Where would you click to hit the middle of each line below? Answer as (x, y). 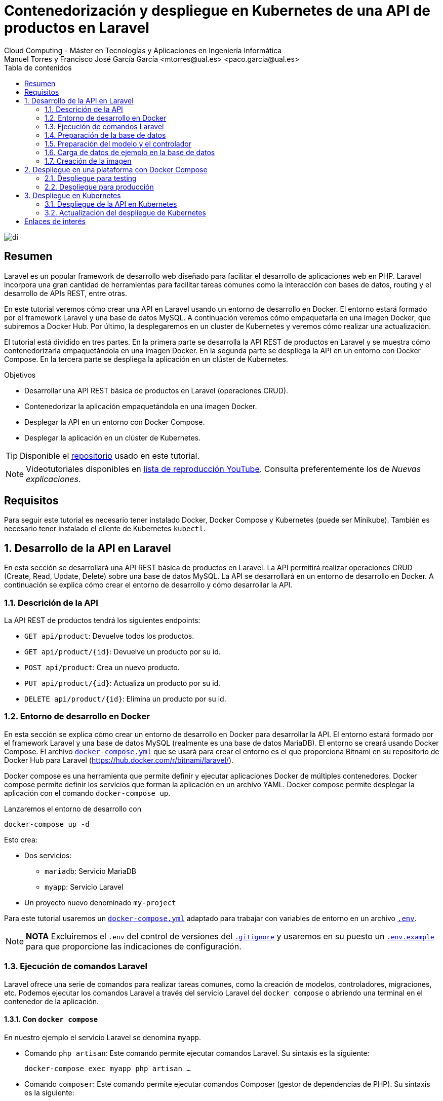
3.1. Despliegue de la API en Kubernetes (111, 204)
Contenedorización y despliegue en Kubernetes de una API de (217, 11)
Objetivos (20, 375)
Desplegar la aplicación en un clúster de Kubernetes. (113, 437)
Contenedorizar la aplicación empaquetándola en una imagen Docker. (141, 406)
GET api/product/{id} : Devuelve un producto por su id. (123, 652)
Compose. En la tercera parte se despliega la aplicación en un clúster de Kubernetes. (146, 359)
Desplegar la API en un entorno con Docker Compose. (115, 422)
